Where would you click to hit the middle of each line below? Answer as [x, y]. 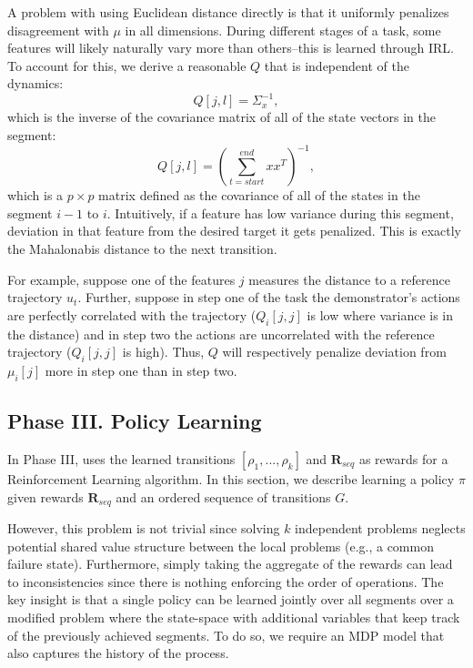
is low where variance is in [380, 314]
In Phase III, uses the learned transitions [121, 458]
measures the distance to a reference [349, 279]
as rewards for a [403, 458]
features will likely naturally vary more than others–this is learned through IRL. [231, 48]
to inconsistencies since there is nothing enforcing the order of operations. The [226, 581]
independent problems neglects [380, 527]
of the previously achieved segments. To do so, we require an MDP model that [226, 635]
